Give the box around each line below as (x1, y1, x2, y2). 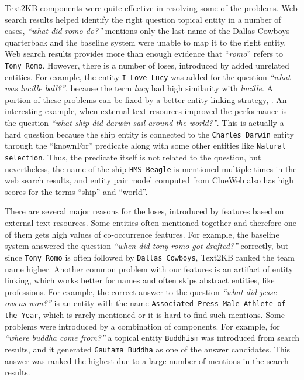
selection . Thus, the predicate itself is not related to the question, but (5, 150, 261, 163)
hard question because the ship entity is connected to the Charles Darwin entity (5, 128, 294, 140)
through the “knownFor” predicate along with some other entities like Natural (5, 139, 286, 152)
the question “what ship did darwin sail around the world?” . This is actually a (5, 117, 284, 129)
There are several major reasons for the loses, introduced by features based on (5, 205, 284, 217)
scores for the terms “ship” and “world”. (5, 185, 148, 197)
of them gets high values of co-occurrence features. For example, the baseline (5, 228, 279, 240)
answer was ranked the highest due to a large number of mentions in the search (5, 354, 289, 367)
